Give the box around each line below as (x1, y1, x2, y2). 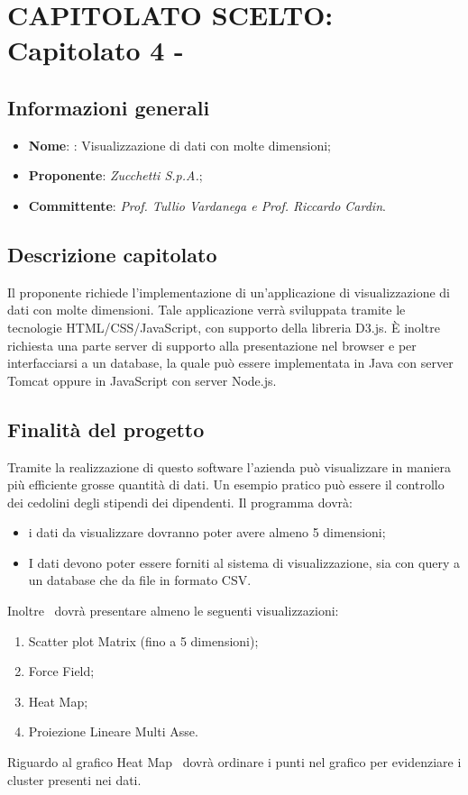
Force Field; (28, 662, 95, 681)
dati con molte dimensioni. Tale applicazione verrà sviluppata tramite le (7, 300, 406, 319)
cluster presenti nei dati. (7, 770, 142, 789)
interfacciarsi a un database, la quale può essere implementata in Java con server (7, 353, 454, 372)
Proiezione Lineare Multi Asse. (28, 722, 198, 741)
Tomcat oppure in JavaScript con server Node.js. (7, 370, 277, 389)
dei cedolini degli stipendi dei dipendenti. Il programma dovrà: (7, 492, 353, 511)
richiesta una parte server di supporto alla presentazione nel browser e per (7, 335, 417, 354)
